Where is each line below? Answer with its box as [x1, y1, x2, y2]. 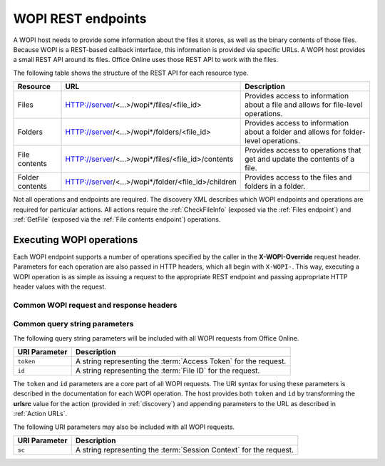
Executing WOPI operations [13, 234, 138, 246]
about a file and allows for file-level [245, 100, 363, 110]
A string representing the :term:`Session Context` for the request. [75, 445, 294, 455]
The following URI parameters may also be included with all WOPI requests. [13, 423, 235, 431]
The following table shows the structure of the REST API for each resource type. [13, 68, 249, 77]
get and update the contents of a [245, 154, 355, 164]
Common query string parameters [13, 319, 134, 329]
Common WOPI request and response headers [13, 300, 178, 310]
